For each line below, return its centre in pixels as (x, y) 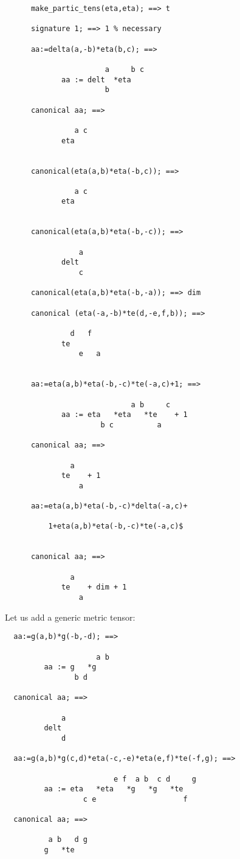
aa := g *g (70, 667)
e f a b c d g (155, 779)
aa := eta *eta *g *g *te (114, 789)
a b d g (68, 840)
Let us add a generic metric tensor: (70, 617)
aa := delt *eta (96, 80)
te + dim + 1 (94, 587)
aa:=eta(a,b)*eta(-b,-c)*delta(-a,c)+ (109, 506)
